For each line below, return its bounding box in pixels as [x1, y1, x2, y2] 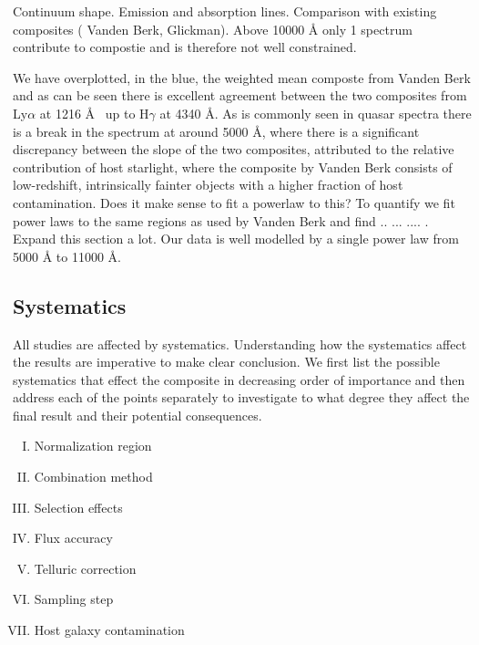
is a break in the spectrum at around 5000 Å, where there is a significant [13, 121, 420, 140]
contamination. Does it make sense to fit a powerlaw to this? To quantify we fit [13, 192, 455, 212]
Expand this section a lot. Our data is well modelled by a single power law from [13, 229, 459, 248]
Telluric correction [34, 558, 137, 577]
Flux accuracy [34, 528, 113, 547]
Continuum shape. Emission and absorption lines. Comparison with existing [13, 2, 437, 20]
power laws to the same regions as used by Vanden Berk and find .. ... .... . [13, 211, 429, 230]
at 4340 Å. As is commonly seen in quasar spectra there [159, 103, 472, 122]
